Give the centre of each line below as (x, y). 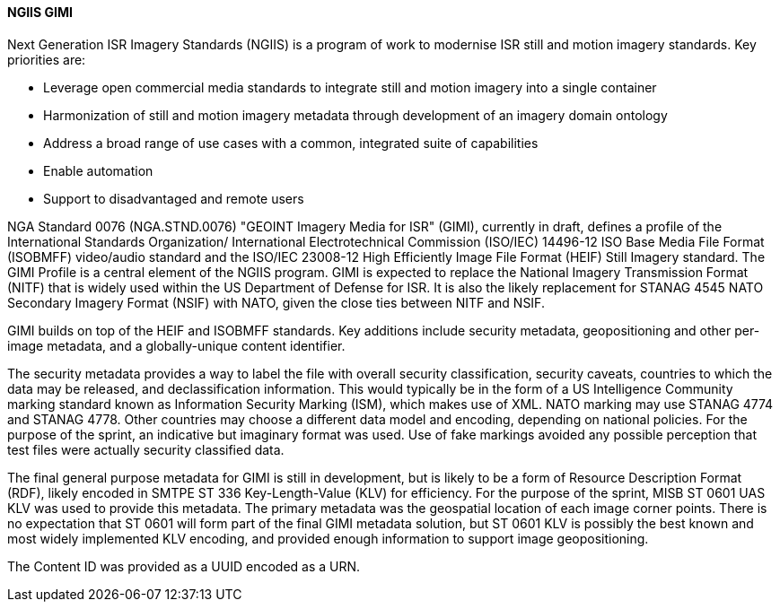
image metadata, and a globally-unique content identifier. (176, 345)
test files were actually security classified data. (146, 449)
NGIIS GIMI (40, 12)
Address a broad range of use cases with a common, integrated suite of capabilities (291, 143)
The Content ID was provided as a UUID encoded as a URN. (184, 566)
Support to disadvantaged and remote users (174, 198)
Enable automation (98, 170)
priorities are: (47, 59)
